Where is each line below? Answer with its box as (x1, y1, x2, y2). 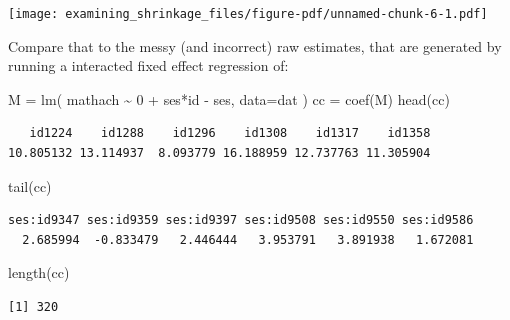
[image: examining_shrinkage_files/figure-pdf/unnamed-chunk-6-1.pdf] (8, 7, 488, 21)
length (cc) (8, 262, 70, 283)
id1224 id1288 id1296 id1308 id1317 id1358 (29, 126, 431, 141)
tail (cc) (8, 175, 52, 196)
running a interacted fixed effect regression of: (8, 55, 289, 76)
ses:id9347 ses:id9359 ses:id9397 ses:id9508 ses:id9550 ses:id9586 (8, 213, 474, 228)
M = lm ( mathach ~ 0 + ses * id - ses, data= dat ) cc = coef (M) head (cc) (8, 88, 450, 109)
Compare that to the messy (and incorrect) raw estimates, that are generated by (8, 35, 502, 56)
